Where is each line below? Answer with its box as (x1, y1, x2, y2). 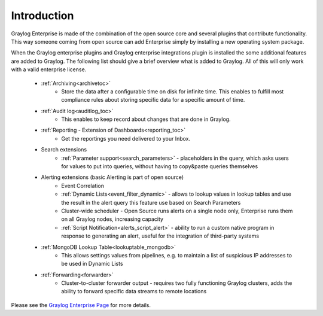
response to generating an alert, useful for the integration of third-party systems (61, 232, 260, 239)
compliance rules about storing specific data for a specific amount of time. (61, 96, 245, 104)
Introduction (11, 9, 74, 22)
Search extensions (41, 146, 87, 153)
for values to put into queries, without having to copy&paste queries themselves (61, 163, 258, 170)
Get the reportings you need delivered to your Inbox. (61, 135, 191, 142)
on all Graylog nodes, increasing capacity (61, 215, 164, 223)
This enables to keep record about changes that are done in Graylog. (61, 116, 231, 123)
